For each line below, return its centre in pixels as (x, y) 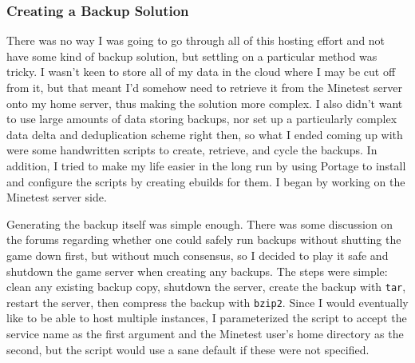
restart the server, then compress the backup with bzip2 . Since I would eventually (207, 302)
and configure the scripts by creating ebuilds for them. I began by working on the (206, 181)
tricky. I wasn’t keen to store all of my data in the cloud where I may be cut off (201, 72)
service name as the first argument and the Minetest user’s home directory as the (205, 334)
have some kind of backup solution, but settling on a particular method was (192, 56)
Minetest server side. (57, 197)
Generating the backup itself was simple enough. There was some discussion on (200, 223)
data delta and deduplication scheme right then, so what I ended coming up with (205, 134)
